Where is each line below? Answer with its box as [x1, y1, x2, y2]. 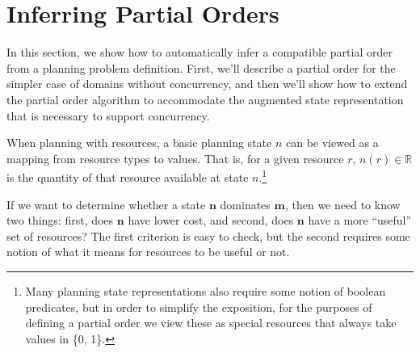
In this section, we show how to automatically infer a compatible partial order [6, 44, 393, 61]
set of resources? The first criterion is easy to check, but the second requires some [6, 227, 410, 244]
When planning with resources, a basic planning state [6, 134, 272, 151]
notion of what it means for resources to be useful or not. [6, 243, 290, 260]
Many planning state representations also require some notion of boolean [25, 282, 386, 299]
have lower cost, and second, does [128, 212, 294, 229]
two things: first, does [6, 212, 114, 229]
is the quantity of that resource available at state [6, 168, 249, 185]
